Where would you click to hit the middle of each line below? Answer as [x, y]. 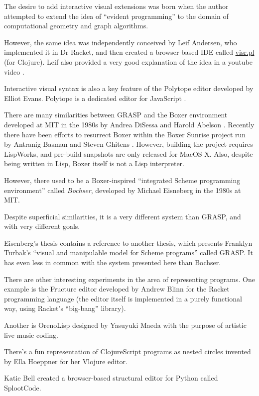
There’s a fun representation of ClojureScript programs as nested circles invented [128, 351]
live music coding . [31, 335]
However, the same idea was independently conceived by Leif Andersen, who [121, 42]
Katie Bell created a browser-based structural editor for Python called [111, 378]
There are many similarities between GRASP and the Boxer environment [116, 115]
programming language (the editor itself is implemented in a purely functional [123, 298]
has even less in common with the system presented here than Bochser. [113, 262]
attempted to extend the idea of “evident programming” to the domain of [116, 16]
